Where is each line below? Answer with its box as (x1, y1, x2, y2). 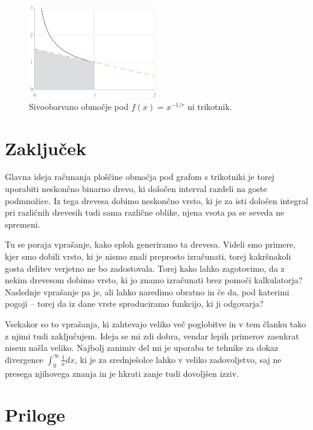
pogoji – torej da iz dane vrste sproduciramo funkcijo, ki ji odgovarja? (5, 297, 264, 310)
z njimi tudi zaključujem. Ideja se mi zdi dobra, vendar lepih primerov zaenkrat (5, 329, 299, 342)
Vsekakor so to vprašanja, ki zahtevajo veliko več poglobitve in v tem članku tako (5, 318, 306, 330)
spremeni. (5, 217, 40, 230)
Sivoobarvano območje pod (29, 100, 128, 112)
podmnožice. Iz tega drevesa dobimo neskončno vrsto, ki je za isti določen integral (5, 194, 308, 207)
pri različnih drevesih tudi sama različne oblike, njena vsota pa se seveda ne (5, 206, 285, 219)
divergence (5, 353, 43, 365)
